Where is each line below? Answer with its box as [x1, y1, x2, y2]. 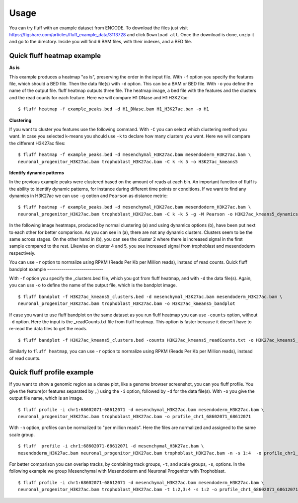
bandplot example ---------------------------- [9, 266, 104, 272]
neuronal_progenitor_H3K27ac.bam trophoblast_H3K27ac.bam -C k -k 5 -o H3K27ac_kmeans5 [18, 159, 238, 164]
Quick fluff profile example [9, 368, 94, 377]
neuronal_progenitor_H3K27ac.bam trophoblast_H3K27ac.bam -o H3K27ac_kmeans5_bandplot [18, 301, 235, 306]
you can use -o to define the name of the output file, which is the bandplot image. [9, 282, 177, 288]
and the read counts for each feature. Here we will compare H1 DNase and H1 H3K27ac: [9, 94, 189, 100]
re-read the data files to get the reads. [9, 326, 87, 332]
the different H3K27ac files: [9, 140, 66, 146]
